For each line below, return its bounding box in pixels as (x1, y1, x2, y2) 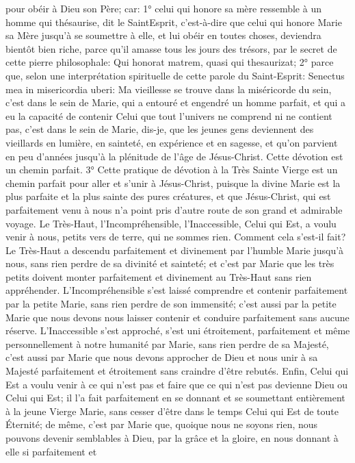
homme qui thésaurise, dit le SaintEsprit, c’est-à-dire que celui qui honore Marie (5, 14, 342, 29)
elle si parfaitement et (5, 444, 97, 458)
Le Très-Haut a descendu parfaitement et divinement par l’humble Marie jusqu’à (5, 242, 344, 257)
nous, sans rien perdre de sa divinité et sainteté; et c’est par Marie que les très (5, 256, 334, 271)
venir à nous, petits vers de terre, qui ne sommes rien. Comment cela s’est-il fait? (5, 229, 346, 244)
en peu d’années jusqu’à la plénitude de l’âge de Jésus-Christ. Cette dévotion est (5, 149, 343, 163)
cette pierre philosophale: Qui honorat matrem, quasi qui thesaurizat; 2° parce (5, 55, 334, 69)
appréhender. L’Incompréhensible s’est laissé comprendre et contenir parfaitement (5, 283, 348, 297)
